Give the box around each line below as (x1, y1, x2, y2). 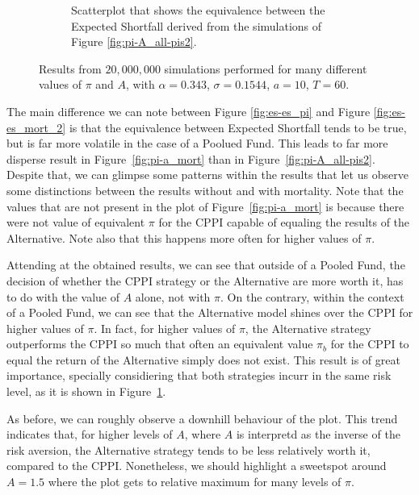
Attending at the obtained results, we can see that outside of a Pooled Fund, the (6, 256, 405, 273)
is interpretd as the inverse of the (236, 426, 400, 443)
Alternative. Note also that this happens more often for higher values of (6, 229, 362, 246)
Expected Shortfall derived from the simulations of (71, 17, 322, 34)
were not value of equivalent (6, 214, 145, 231)
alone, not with (135, 288, 211, 305)
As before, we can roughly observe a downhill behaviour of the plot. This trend (6, 410, 398, 426)
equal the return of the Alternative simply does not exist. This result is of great (6, 351, 400, 368)
